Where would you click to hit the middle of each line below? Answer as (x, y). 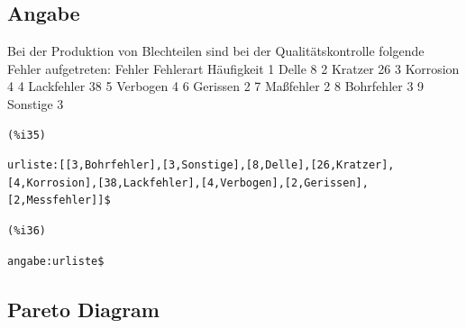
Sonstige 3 (36, 103)
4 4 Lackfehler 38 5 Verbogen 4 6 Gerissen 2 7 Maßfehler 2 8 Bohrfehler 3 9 (216, 86)
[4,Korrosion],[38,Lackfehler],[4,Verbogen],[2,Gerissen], (188, 182)
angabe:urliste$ (56, 261)
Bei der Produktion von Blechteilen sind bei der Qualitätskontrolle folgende (216, 51)
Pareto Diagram (83, 309)
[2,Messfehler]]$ (59, 200)
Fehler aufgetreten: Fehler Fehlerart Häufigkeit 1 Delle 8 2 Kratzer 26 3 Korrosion (233, 68)
